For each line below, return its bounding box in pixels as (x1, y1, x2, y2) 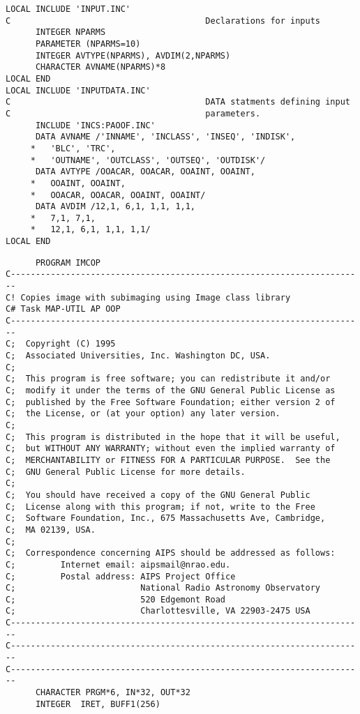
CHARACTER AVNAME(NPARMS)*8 (35, 62, 166, 73)
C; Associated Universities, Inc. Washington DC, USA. (6, 351, 271, 361)
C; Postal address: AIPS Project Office (6, 571, 236, 582)
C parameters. (6, 108, 261, 119)
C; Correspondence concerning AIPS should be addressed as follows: (6, 548, 336, 559)
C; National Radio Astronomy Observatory (6, 583, 321, 593)
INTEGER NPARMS (35, 27, 106, 38)
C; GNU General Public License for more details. (6, 466, 246, 477)
